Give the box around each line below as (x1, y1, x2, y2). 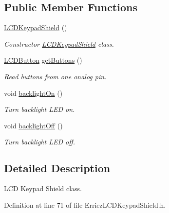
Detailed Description (4, 160, 111, 176)
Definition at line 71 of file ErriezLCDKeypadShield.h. (4, 199, 166, 210)
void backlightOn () (4, 88, 63, 98)
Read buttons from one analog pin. (4, 71, 107, 81)
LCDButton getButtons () (4, 55, 82, 65)
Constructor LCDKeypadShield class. (4, 38, 114, 49)
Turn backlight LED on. (4, 104, 75, 114)
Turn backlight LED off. (4, 137, 75, 147)
